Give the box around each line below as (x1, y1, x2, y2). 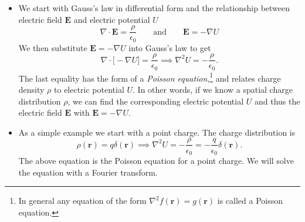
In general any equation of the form (18, 194, 147, 207)
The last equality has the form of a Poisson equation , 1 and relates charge (18, 70, 281, 84)
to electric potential (54, 83, 124, 96)
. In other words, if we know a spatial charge (133, 83, 293, 96)
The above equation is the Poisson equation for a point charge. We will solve (18, 154, 294, 166)
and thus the (254, 95, 300, 107)
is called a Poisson (217, 194, 283, 207)
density (18, 83, 45, 96)
